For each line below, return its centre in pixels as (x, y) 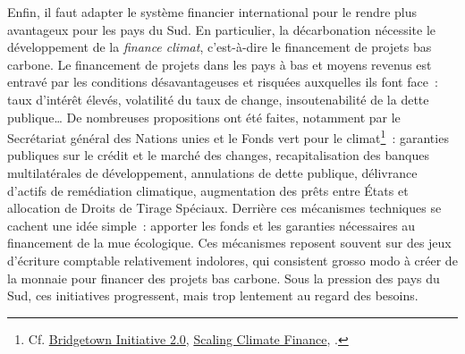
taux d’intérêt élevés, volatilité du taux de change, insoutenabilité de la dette (218, 99)
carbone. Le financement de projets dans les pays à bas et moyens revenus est (220, 64)
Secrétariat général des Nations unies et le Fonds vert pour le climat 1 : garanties (228, 136)
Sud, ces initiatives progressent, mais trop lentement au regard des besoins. (213, 295)
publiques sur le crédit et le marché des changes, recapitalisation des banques (218, 155)
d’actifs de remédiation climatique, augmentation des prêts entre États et (208, 190)
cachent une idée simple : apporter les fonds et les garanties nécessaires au (211, 225)
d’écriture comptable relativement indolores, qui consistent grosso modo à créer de (232, 260)
